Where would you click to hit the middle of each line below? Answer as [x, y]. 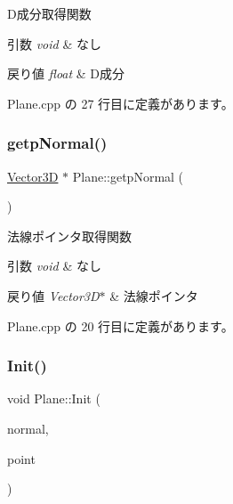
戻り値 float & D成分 [66, 73]
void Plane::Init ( [54, 398]
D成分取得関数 [49, 13]
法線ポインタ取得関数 [69, 236]
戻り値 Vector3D [53, 295]
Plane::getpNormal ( [128, 176]
